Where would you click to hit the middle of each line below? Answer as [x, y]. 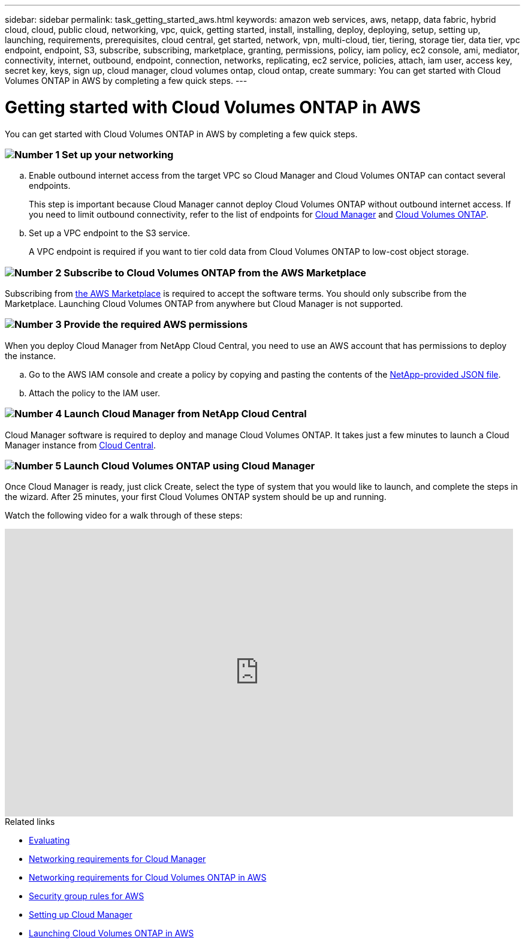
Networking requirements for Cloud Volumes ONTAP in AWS [148, 878]
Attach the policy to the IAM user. [94, 393]
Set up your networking [118, 154]
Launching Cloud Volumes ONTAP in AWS [111, 933]
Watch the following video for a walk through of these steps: [124, 516]
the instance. [30, 355]
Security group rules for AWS [87, 896]
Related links [30, 822]
